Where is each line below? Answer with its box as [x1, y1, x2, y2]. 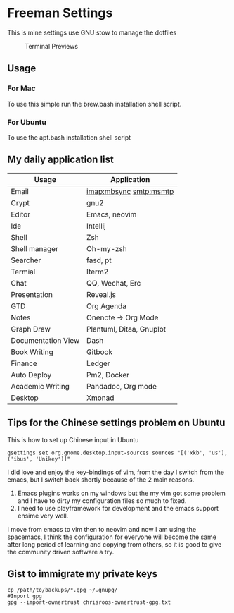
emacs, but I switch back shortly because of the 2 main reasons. [7, 475, 195, 484]
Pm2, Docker [86, 370, 130, 380]
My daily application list [7, 154, 114, 166]
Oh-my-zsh [86, 243, 128, 253]
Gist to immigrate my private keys [7, 568, 158, 580]
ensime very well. [17, 511, 69, 520]
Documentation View [11, 335, 80, 345]
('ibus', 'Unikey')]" [7, 455, 71, 463]
